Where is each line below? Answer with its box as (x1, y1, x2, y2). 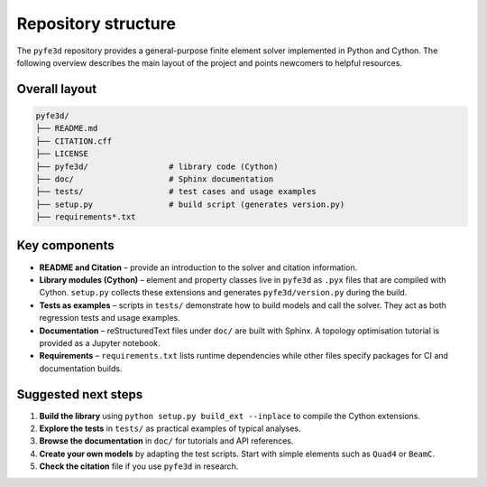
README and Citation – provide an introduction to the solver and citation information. (39, 262, 358, 273)
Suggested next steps (16, 387, 143, 402)
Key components (16, 238, 115, 253)
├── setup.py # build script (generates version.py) (35, 199, 345, 210)
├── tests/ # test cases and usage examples (35, 186, 317, 197)
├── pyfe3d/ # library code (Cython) (35, 161, 279, 172)
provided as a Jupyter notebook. (39, 337, 161, 348)
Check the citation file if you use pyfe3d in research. (39, 461, 239, 472)
